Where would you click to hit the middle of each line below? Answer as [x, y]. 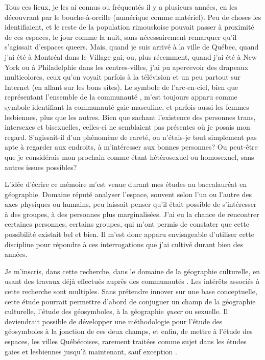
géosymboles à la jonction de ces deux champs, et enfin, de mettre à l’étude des [129, 331]
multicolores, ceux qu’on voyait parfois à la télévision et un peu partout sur [123, 77]
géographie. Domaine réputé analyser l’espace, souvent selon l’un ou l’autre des [128, 194]
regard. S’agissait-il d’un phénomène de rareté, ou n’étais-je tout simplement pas [131, 137]
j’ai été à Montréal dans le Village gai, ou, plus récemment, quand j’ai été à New [131, 56]
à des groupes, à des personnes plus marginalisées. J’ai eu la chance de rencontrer [132, 214]
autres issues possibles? [41, 167]
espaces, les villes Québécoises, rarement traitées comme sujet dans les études [126, 341]
